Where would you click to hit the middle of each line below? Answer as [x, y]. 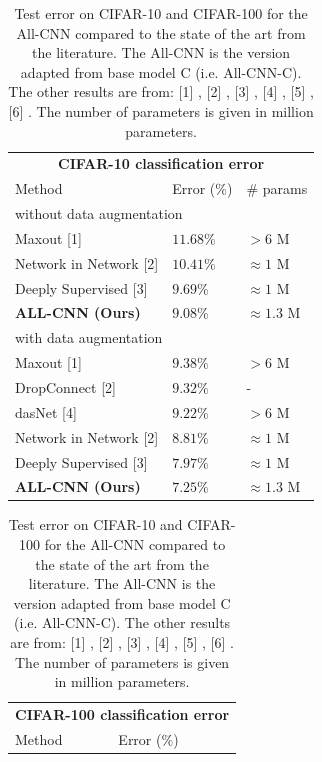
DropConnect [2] [65, 387]
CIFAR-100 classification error [122, 714]
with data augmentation [89, 337]
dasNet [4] [46, 411]
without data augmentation [99, 213]
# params [277, 188]
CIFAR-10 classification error [161, 163]
